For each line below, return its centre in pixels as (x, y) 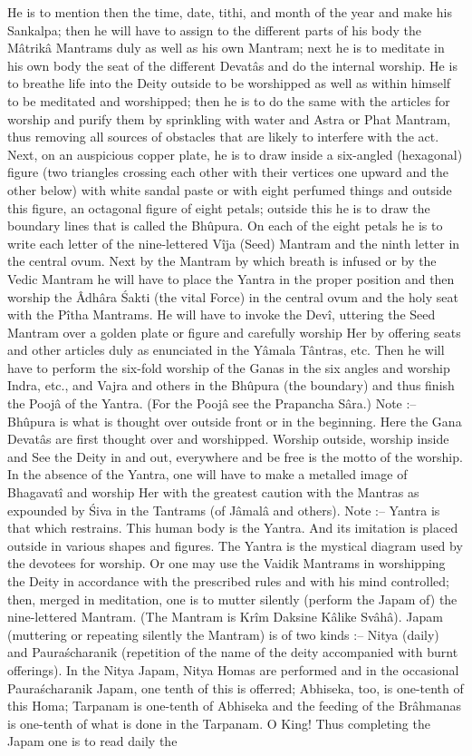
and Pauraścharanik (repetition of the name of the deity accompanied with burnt (233, 652)
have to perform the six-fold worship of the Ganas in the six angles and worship (229, 367)
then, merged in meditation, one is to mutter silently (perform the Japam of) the (232, 599)
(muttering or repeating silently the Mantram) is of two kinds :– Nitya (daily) (223, 634)
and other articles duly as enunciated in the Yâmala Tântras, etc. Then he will (226, 350)
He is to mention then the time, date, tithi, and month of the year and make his (230, 12)
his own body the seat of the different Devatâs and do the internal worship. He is (232, 65)
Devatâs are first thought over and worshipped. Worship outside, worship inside (228, 439)
